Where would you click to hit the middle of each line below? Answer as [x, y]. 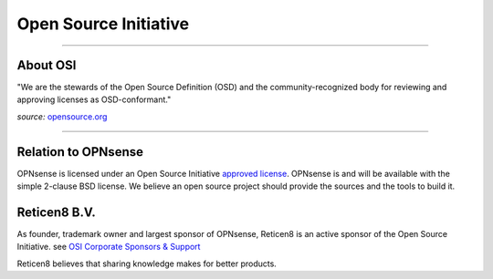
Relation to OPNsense [80, 152]
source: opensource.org [62, 116]
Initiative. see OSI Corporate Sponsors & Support [109, 247]
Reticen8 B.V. [56, 212]
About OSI [47, 65]
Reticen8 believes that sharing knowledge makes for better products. [147, 263]
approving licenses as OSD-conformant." [94, 99]
